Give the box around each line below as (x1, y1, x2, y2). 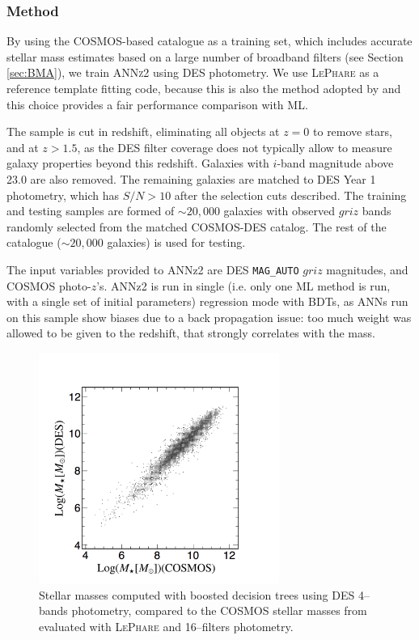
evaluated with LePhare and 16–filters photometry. (39, 617, 294, 634)
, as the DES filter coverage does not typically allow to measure (77, 138, 392, 155)
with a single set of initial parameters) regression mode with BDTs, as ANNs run (6, 293, 408, 310)
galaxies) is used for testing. (107, 234, 246, 251)
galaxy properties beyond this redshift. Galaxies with (6, 155, 269, 172)
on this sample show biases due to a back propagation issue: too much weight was (6, 308, 412, 325)
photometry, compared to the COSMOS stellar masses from (71, 602, 367, 619)
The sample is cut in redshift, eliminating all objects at (6, 123, 280, 140)
